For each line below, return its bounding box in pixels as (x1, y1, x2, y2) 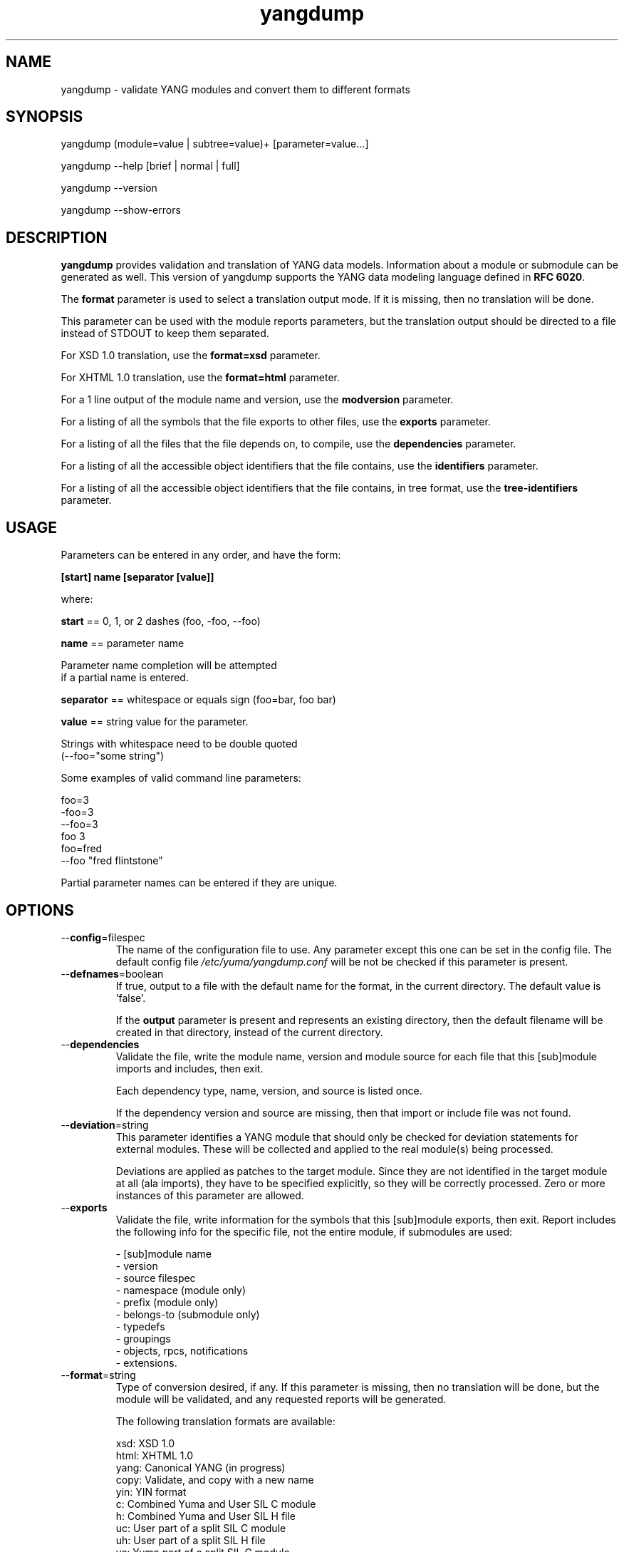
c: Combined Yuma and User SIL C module (115, 1497, 316, 1510)
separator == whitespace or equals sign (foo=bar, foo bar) (61, 693, 336, 706)
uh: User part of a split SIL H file (115, 1533, 266, 1546)
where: (61, 593, 93, 606)
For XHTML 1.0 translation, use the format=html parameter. (61, 371, 340, 384)
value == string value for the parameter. (61, 715, 249, 728)
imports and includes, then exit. (115, 1062, 264, 1075)
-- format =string (61, 1368, 136, 1381)
